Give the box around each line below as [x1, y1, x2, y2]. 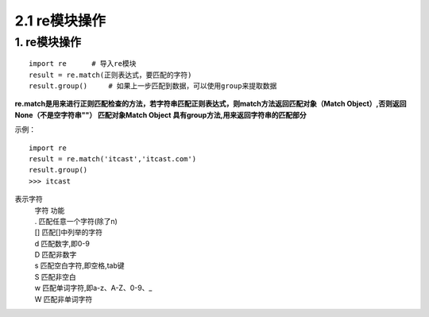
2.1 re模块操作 [14, 12, 106, 29]
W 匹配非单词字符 [34, 294, 93, 303]
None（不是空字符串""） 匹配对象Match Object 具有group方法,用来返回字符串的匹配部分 [14, 110, 307, 119]
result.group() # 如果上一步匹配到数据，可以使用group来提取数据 [29, 81, 277, 91]
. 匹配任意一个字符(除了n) [34, 216, 118, 226]
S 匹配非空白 [34, 272, 76, 281]
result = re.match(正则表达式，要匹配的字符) [29, 70, 192, 79]
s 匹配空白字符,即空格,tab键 [34, 261, 125, 270]
